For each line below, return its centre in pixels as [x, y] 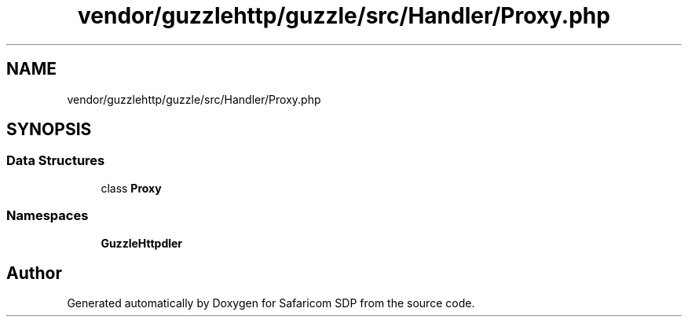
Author [34, 273]
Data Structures [56, 161]
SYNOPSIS [49, 130]
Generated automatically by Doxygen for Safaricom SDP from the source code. [271, 303]
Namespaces [48, 216]
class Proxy [131, 188]
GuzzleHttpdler [142, 243]
